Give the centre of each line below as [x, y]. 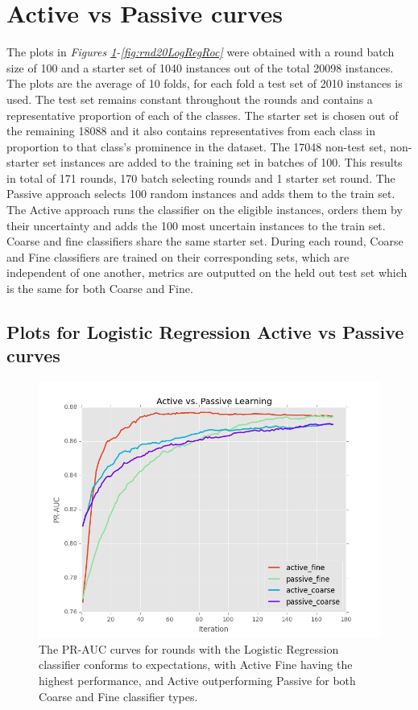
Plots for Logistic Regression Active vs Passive [205, 332]
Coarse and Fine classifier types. [118, 696]
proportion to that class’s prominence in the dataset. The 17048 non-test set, [197, 146]
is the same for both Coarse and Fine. [100, 289]
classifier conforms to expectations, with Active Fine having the [196, 665]
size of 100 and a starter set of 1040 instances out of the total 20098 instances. [200, 67]
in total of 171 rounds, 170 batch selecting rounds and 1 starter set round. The [201, 177]
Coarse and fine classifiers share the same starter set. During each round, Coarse [205, 241]
